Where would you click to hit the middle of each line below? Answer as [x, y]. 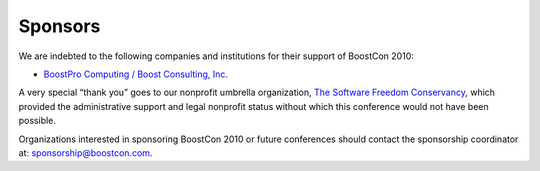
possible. [37, 121]
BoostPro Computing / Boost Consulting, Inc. [136, 74]
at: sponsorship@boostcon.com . [85, 152]
